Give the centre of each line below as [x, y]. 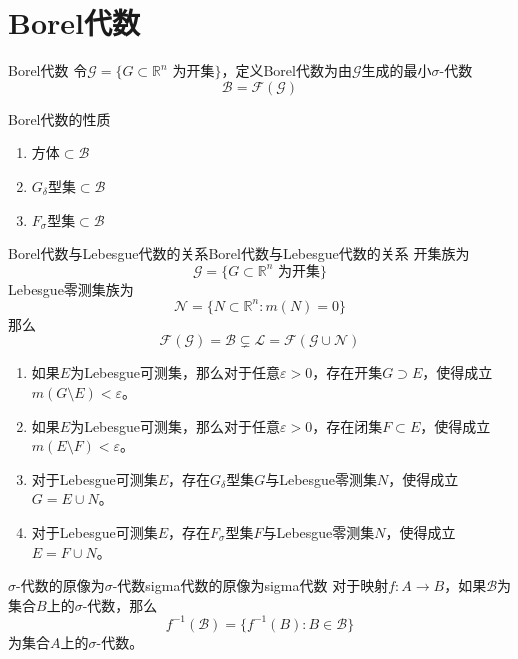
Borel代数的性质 [59, 118]
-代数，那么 [120, 604]
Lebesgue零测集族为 [71, 288]
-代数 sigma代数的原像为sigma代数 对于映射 [250, 585]
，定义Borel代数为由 [286, 70]
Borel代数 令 [48, 70]
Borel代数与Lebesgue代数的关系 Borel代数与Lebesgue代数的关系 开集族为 [239, 253]
